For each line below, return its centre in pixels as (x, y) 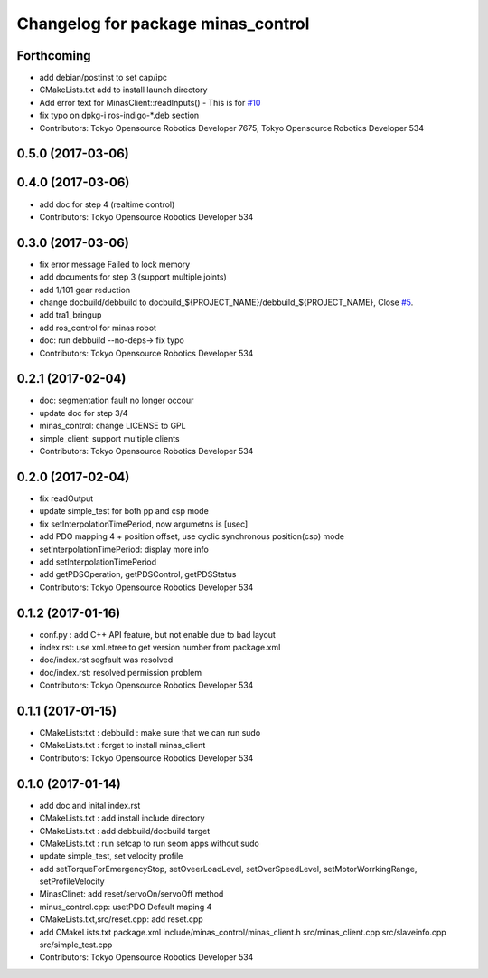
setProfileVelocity (72, 881)
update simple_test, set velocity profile (111, 856)
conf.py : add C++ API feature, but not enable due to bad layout (157, 634)
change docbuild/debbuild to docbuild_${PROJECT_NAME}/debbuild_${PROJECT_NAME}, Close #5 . (226, 302)
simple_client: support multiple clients (109, 438)
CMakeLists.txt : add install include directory (122, 818)
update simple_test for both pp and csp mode (124, 511)
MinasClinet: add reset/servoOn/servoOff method (131, 894)
